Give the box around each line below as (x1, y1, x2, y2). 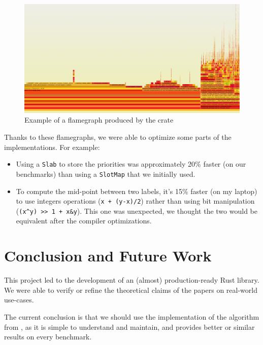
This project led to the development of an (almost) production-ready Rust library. (4, 275, 259, 285)
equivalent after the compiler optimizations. (16, 215, 152, 226)
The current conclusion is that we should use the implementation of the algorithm (4, 311, 259, 322)
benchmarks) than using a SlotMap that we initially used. (16, 168, 195, 179)
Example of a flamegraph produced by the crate (24, 114, 174, 125)
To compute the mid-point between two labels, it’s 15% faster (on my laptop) (16, 185, 257, 196)
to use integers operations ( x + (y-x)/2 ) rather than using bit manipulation (16, 196, 255, 206)
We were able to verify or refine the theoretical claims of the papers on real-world (4, 284, 257, 295)
